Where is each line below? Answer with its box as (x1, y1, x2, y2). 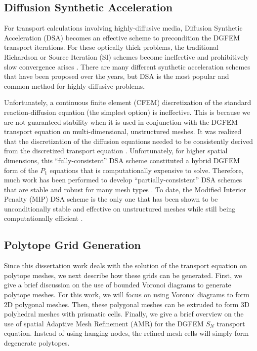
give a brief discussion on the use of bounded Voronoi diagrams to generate (4, 280, 231, 290)
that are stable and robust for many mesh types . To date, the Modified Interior (4, 184, 247, 194)
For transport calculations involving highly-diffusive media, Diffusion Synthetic (4, 23, 243, 33)
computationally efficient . (4, 213, 83, 223)
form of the (4, 165, 38, 175)
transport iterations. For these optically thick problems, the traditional (4, 42, 219, 52)
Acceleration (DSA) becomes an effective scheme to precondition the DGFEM (4, 32, 240, 42)
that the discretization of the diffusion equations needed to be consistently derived (4, 136, 253, 146)
